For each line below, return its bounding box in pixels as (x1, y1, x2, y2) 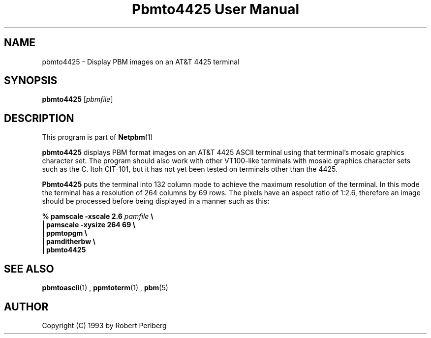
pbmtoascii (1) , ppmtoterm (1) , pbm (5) (42, 283, 168, 292)
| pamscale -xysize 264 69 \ (42, 220, 136, 229)
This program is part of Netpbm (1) (42, 133, 153, 142)
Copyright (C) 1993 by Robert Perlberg (42, 321, 167, 330)
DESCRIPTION (4, 112, 74, 124)
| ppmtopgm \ (42, 229, 88, 238)
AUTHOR (4, 300, 49, 313)
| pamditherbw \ (42, 237, 95, 246)
